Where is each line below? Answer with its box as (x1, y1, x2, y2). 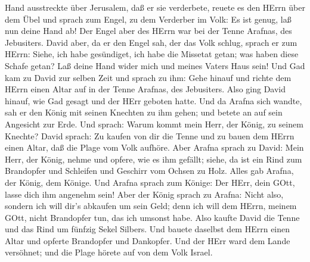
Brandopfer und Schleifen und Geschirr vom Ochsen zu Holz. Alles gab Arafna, (5, 164, 294, 177)
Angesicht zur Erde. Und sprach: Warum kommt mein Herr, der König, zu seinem (5, 117, 303, 130)
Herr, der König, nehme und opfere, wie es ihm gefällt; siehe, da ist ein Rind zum (5, 152, 302, 165)
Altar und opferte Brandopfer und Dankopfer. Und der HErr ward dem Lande (5, 234, 290, 247)
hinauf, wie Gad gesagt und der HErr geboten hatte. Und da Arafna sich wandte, (5, 94, 302, 107)
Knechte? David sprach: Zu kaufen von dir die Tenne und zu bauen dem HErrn (5, 129, 294, 142)
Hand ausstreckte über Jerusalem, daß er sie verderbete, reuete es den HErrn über (5, 1, 305, 13)
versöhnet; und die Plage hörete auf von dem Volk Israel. (5, 246, 213, 258)
